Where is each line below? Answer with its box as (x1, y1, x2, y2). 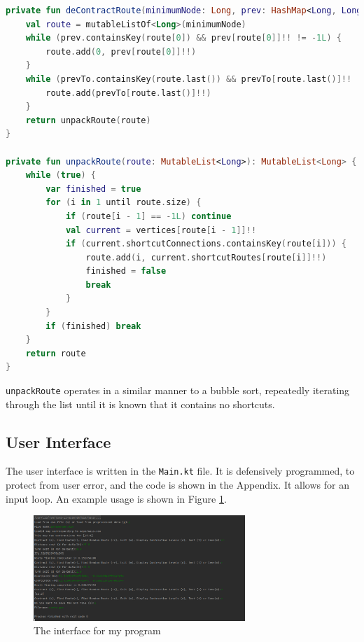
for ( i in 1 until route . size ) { (45, 197, 202, 208)
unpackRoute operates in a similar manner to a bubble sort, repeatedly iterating (6, 383, 350, 398)
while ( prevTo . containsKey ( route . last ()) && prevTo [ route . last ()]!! (25, 74, 352, 84)
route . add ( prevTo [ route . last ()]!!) (45, 88, 211, 98)
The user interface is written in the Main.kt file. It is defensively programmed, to (6, 463, 355, 478)
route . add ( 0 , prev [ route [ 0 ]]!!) (45, 46, 197, 57)
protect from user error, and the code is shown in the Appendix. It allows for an (6, 477, 349, 492)
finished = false (85, 266, 167, 277)
